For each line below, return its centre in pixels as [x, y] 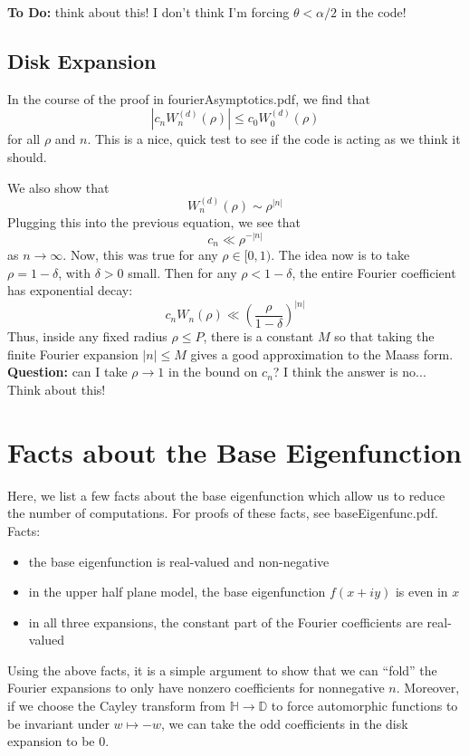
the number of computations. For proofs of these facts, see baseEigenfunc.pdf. [223, 513]
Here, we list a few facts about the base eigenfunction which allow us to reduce [226, 495]
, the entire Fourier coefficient [374, 272]
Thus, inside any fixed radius [87, 336]
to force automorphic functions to [364, 706]
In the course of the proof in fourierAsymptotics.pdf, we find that [189, 98]
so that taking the [384, 336]
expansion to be [51, 741]
